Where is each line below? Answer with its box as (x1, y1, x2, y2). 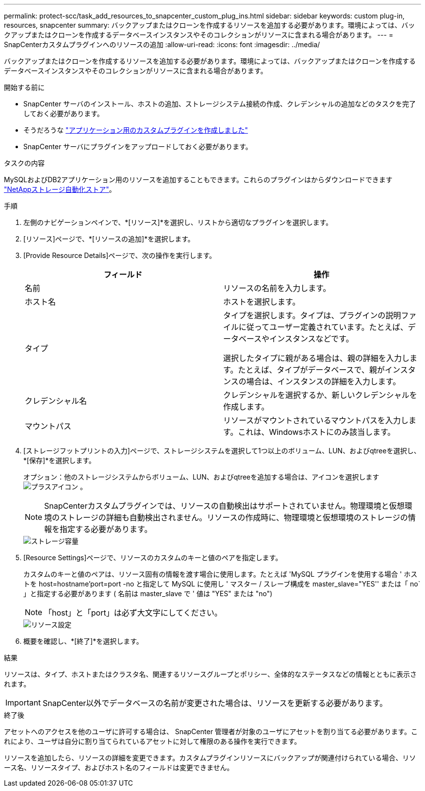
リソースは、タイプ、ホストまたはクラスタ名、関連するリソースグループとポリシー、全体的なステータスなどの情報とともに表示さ (4, 670, 417, 678)
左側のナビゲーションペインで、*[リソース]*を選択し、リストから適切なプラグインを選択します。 (23, 218, 333, 226)
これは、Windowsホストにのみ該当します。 (238, 427, 395, 437)
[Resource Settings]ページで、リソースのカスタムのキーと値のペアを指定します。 (23, 553, 282, 562)
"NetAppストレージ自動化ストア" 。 (4, 185, 116, 193)
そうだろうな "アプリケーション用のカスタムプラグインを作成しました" (23, 126, 248, 134)
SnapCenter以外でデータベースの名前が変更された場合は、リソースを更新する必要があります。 (42, 698, 388, 708)
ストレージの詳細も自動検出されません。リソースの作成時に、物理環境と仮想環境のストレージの (60, 513, 408, 522)
